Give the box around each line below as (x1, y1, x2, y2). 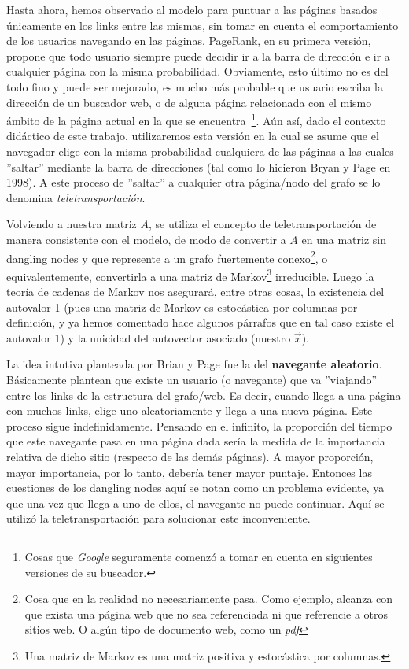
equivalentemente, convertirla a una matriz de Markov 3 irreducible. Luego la (6, 265, 374, 284)
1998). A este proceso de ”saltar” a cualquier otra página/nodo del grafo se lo (6, 174, 381, 190)
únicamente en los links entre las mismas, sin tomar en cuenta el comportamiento (6, 17, 399, 33)
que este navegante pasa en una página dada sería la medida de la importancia (6, 433, 385, 449)
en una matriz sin (301, 231, 386, 247)
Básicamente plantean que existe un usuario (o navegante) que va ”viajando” (6, 371, 378, 388)
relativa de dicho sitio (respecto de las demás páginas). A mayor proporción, (6, 449, 374, 464)
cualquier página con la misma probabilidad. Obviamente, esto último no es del (6, 63, 389, 79)
